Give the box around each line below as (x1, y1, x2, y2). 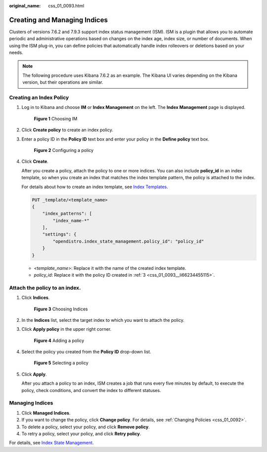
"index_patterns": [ (42, 211, 92, 216)
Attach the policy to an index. (9, 284, 81, 291)
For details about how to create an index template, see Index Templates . (21, 184, 168, 190)
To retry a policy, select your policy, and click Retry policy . (21, 431, 141, 437)
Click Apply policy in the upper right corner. (21, 326, 112, 332)
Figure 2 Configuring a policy (34, 147, 94, 153)
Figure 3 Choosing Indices (34, 306, 88, 312)
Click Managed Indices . (21, 410, 71, 416)
